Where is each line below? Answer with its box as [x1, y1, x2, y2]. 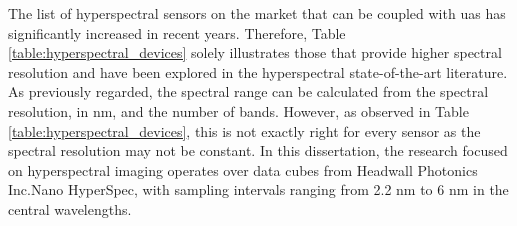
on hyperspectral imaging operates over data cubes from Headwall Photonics [8, 159, 478, 180]
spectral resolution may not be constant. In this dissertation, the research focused [8, 140, 508, 161]
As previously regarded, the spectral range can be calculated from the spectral [8, 81, 489, 102]
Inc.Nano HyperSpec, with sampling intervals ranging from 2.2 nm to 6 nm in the [8, 179, 509, 200]
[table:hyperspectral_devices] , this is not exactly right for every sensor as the [8, 120, 481, 141]
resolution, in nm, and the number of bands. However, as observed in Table [8, 100, 469, 121]
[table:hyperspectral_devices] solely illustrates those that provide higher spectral [8, 42, 502, 63]
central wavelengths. [8, 198, 132, 219]
